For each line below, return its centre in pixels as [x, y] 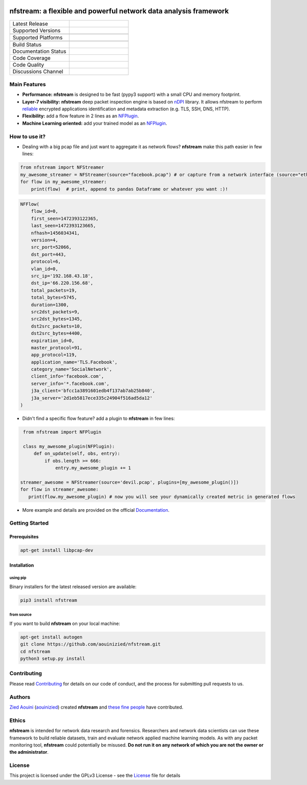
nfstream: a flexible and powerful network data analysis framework [119, 11]
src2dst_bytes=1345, [57, 319]
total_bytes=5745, [54, 298]
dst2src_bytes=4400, [57, 334]
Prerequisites [24, 537]
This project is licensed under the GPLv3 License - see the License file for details [95, 776]
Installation [22, 565]
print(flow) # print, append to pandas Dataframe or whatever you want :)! [129, 189]
